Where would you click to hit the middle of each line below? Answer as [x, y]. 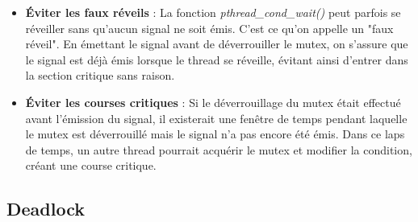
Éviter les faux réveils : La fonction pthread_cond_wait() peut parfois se [213, 12]
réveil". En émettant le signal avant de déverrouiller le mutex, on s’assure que [217, 44]
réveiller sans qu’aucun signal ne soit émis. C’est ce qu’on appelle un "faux [209, 28]
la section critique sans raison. [100, 75]
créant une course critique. [91, 165]
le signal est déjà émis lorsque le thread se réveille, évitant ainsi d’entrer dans [217, 59]
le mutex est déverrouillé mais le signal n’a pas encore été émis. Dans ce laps [215, 134]
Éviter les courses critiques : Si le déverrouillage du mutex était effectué [213, 102]
